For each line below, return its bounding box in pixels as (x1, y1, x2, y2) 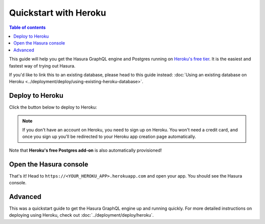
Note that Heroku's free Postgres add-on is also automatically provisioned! (9, 147, 162, 153)
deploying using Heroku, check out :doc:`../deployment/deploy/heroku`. (9, 212, 154, 218)
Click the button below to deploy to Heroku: (9, 104, 97, 110)
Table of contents (9, 24, 46, 30)
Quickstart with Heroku (9, 7, 106, 18)
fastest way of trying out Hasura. (9, 63, 76, 68)
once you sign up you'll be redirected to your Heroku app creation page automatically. (22, 134, 196, 139)
